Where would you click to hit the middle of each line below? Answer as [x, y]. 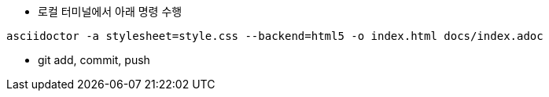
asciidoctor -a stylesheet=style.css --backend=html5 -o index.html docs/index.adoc [275, 36]
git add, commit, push [94, 60]
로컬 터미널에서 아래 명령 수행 [110, 11]
